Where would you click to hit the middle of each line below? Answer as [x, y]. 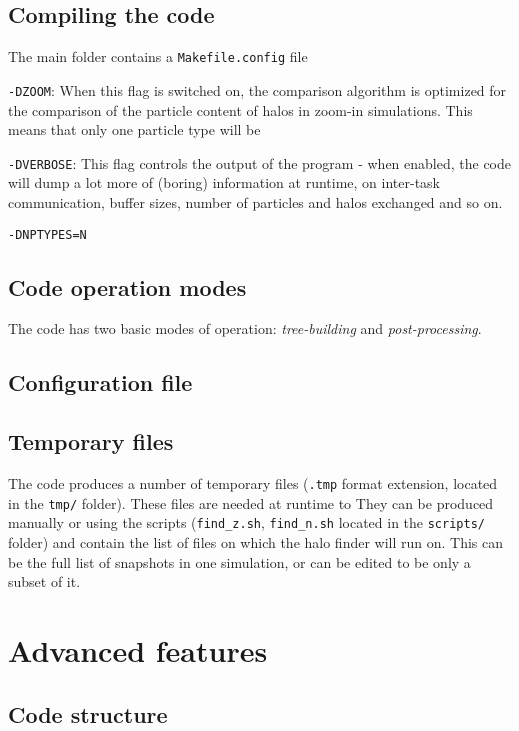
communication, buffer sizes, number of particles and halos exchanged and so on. [255, 201]
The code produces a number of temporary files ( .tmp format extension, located [253, 482]
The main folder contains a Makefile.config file [158, 56]
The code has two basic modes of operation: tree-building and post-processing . [245, 328]
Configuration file [100, 382]
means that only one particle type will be [134, 129]
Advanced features [138, 649]
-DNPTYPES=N [47, 234]
